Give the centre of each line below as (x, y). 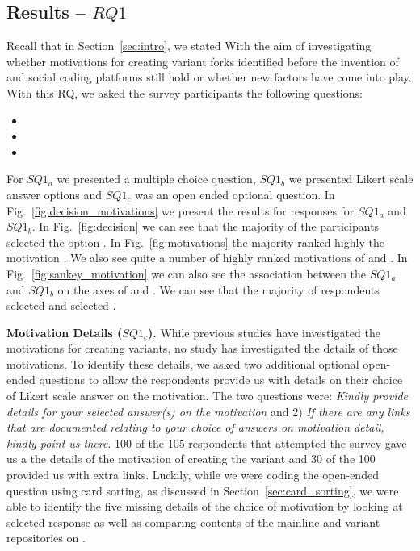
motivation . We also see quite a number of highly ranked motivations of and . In (207, 258)
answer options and (55, 194)
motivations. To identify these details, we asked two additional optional (183, 363)
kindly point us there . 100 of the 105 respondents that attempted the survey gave (207, 442)
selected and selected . (61, 305)
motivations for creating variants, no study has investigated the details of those (202, 348)
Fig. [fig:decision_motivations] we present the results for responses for (181, 210)
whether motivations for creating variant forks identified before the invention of (203, 61)
